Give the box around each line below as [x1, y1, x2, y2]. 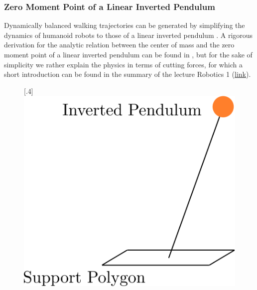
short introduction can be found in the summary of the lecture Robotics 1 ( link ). [4, 69, 251, 79]
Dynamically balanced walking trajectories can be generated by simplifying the [4, 20, 245, 30]
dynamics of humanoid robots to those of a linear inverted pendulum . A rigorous [4, 29, 253, 40]
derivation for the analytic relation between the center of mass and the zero [4, 39, 235, 50]
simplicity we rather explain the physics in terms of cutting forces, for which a [4, 59, 243, 69]
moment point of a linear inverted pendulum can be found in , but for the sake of [4, 49, 253, 59]
